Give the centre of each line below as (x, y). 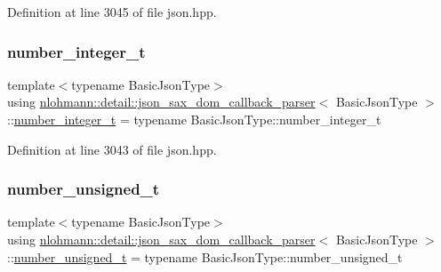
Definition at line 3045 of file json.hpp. (112, 12)
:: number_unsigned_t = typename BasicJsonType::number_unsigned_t (205, 256)
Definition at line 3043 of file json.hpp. (112, 149)
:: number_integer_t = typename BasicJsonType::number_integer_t (194, 119)
